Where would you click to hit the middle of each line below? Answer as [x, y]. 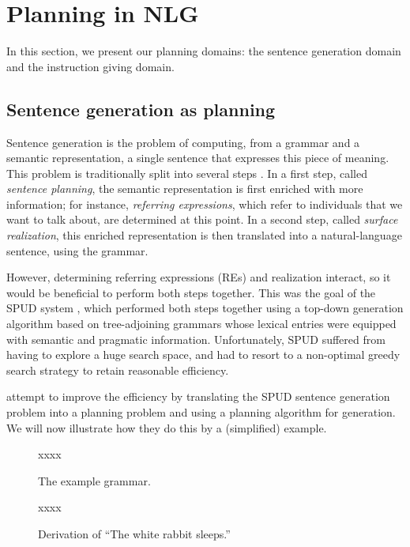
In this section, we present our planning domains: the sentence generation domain [204, 51]
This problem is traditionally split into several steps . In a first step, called [187, 173]
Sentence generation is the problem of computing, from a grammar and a [183, 142]
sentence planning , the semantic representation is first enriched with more [185, 189]
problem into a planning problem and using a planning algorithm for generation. [201, 412]
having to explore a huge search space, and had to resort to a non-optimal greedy [203, 355]
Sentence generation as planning [141, 109]
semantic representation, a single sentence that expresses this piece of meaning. [198, 158]
